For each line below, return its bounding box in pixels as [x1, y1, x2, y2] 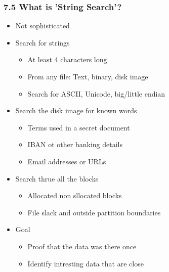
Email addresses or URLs [27, 156, 106, 166]
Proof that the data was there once [27, 241, 137, 251]
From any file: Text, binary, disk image [27, 71, 148, 81]
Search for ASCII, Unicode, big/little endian [27, 88, 165, 99]
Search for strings [15, 37, 70, 48]
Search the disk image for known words [15, 105, 137, 116]
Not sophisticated [15, 20, 70, 31]
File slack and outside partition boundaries [27, 207, 161, 217]
